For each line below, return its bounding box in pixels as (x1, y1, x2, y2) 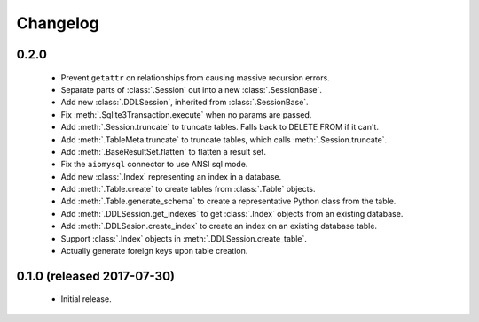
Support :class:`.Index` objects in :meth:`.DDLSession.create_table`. (60, 233, 308, 243)
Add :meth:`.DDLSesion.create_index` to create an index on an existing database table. (60, 221, 377, 232)
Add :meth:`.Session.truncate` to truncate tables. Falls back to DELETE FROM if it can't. (60, 122, 379, 133)
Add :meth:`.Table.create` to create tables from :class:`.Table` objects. (60, 184, 316, 195)
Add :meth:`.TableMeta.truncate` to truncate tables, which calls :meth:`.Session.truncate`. (60, 134, 388, 145)
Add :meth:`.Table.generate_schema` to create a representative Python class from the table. (60, 195, 397, 207)
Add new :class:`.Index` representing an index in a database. (60, 171, 282, 181)
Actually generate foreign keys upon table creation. (60, 246, 248, 257)
